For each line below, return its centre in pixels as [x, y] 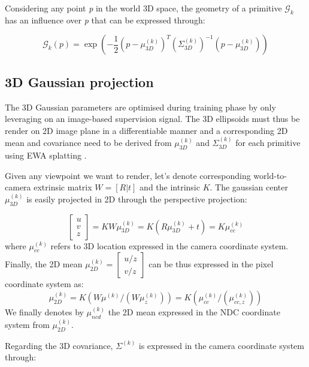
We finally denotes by [44, 311]
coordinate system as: [44, 284]
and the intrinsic [170, 187]
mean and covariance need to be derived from [88, 143]
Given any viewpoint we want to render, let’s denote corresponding [128, 175]
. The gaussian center [249, 187]
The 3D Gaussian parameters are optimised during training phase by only [140, 107]
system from [27, 324]
